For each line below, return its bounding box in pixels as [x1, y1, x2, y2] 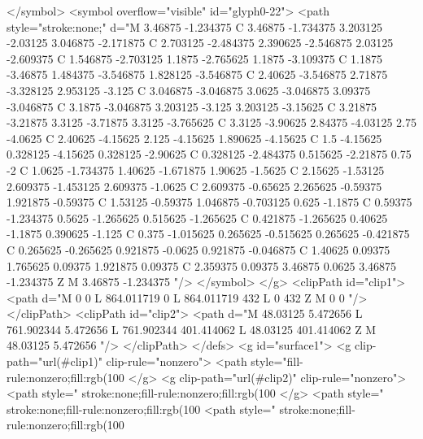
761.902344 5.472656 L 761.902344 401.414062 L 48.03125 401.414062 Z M [7, 320, 377, 337]
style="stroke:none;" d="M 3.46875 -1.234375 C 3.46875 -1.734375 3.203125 [7, 18, 382, 35]
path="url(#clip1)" [7, 353, 102, 370]
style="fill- [251, 353, 303, 370]
